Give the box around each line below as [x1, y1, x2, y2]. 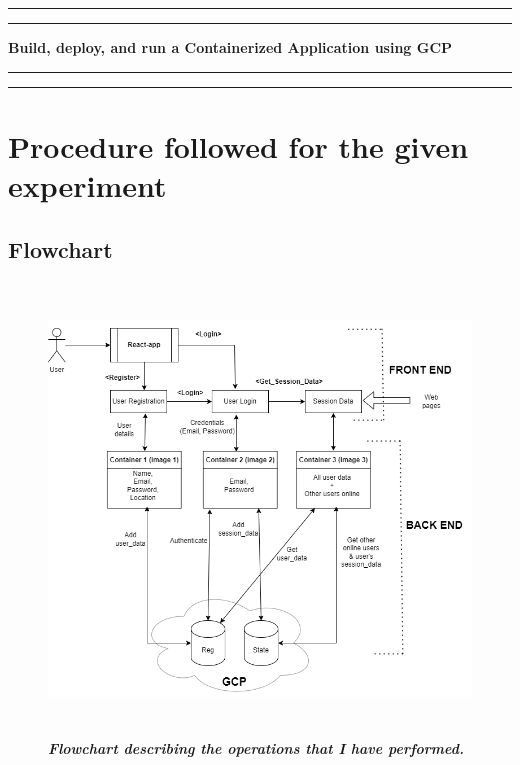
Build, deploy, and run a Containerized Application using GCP [8, 37, 453, 57]
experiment [8, 164, 167, 205]
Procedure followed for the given [8, 125, 469, 166]
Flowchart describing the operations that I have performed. [48, 738, 464, 759]
